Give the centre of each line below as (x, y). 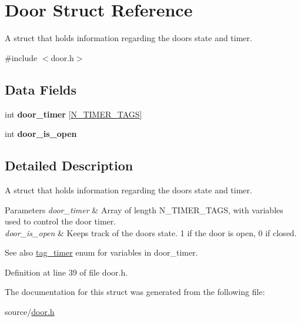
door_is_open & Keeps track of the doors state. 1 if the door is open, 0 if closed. (151, 232)
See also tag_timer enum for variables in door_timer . (101, 252)
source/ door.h (30, 312)
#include (21, 57)
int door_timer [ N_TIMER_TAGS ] (73, 114)
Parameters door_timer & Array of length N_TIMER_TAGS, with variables (144, 209)
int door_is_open (41, 134)
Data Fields (41, 89)
